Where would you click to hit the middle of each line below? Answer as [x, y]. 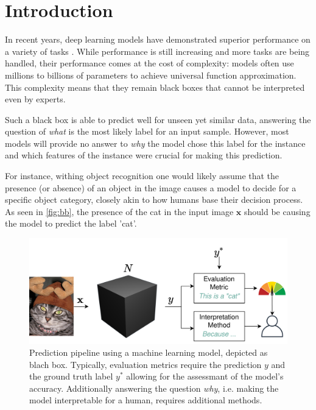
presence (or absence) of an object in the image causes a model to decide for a [151, 187]
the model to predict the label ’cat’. [71, 223]
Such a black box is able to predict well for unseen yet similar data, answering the [158, 119]
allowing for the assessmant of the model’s [205, 376]
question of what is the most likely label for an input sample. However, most [147, 131]
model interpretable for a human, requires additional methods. [146, 400]
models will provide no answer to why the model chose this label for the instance [155, 143]
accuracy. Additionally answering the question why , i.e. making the [154, 388]
